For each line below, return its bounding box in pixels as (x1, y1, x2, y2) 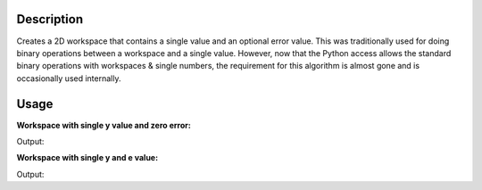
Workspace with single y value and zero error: (16, 120, 191, 130)
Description (16, 12, 84, 27)
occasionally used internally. (16, 72, 121, 84)
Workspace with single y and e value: (16, 153, 159, 163)
